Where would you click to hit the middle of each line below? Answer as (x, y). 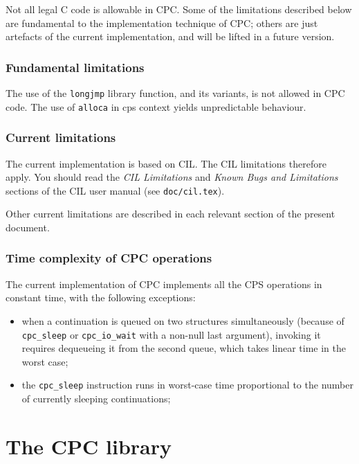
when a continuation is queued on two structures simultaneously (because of (183, 320)
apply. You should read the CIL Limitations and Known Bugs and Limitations (172, 177)
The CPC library (89, 446)
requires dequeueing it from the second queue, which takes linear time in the (184, 348)
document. (28, 227)
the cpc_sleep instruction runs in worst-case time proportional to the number (187, 385)
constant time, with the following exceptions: (101, 297)
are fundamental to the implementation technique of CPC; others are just (162, 23)
